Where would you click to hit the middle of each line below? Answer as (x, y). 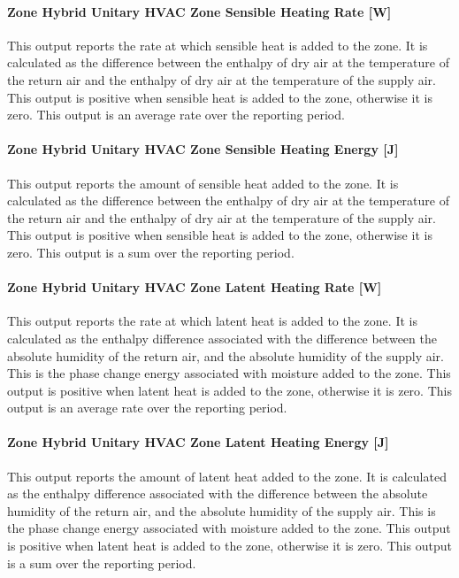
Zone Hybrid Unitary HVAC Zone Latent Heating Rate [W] (195, 287)
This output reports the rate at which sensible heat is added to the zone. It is (218, 45)
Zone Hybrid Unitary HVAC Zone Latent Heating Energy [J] (198, 442)
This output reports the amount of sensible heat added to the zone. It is (203, 183)
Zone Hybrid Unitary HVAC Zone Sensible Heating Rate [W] (199, 11)
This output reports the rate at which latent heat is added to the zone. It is (212, 321)
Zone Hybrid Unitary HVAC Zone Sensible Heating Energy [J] (203, 149)
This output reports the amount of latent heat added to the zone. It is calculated (227, 476)
